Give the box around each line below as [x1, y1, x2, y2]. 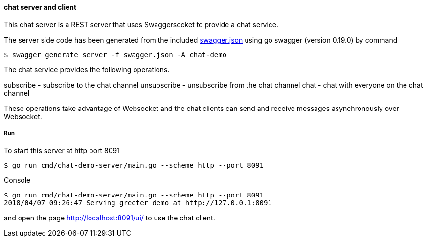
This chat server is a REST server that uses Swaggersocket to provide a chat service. [4, 20, 279, 29]
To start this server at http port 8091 [4, 146, 120, 155]
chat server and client [4, 3, 77, 11]
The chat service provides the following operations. [4, 65, 170, 74]
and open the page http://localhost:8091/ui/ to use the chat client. [4, 214, 215, 222]
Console [4, 176, 31, 185]
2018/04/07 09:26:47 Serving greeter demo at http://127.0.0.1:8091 [4, 199, 272, 207]
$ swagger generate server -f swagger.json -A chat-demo [4, 50, 227, 59]
